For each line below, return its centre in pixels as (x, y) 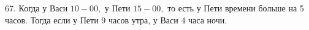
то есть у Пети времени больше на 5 (236, 8)
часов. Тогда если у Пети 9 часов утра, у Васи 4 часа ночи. (116, 19)
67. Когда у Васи (36, 8)
